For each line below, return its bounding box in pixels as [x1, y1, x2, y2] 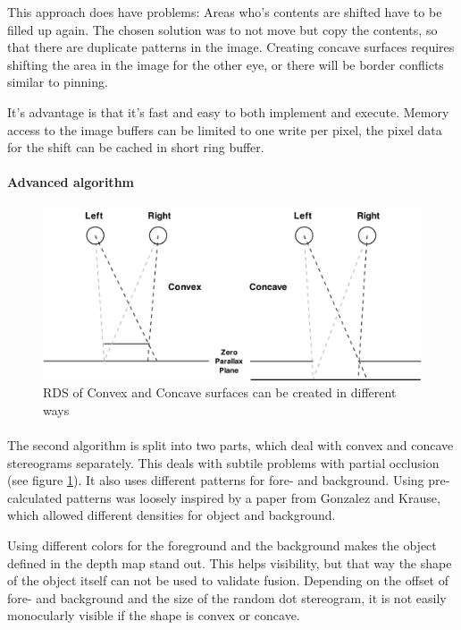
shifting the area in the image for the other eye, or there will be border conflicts [7, 55, 444, 73]
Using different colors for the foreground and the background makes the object [7, 536, 437, 555]
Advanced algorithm [7, 173, 134, 192]
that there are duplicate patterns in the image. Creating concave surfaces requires [7, 38, 455, 56]
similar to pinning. [7, 72, 108, 91]
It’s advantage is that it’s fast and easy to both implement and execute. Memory [7, 102, 449, 121]
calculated [7, 488, 63, 507]
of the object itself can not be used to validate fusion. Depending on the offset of [7, 571, 449, 590]
